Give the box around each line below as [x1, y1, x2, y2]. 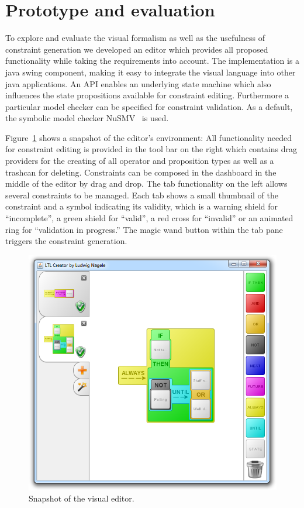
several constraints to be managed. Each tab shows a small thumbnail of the [5, 188, 278, 201]
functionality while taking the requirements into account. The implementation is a [5, 54, 300, 67]
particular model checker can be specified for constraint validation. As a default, [5, 100, 293, 112]
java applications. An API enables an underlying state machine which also [5, 77, 271, 90]
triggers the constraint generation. [5, 235, 127, 247]
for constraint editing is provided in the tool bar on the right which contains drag [5, 143, 298, 155]
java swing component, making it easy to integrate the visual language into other [5, 66, 296, 78]
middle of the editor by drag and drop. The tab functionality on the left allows [5, 177, 288, 190]
